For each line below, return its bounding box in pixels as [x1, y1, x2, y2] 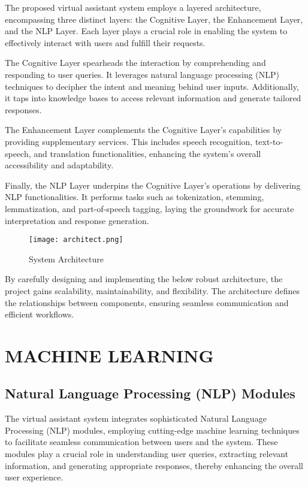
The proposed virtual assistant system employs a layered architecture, [5, 1, 261, 13]
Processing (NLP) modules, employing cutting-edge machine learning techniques [5, 424, 300, 436]
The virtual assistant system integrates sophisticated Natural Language [5, 412, 267, 425]
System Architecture [29, 252, 104, 265]
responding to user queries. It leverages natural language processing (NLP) [5, 68, 280, 80]
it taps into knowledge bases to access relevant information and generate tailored [5, 92, 301, 104]
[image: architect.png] [29, 235, 123, 244]
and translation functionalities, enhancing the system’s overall [34, 147, 261, 159]
